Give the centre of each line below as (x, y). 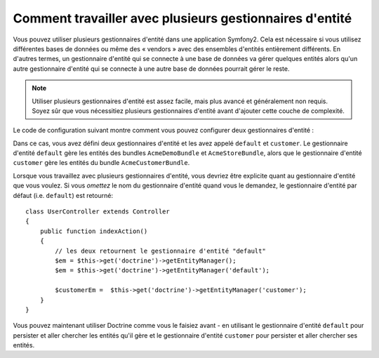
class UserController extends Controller (98, 212)
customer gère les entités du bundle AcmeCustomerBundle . (101, 163)
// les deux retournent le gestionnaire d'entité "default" (160, 251)
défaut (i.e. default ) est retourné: (63, 195)
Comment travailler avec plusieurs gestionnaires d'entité (182, 18)
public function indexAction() (94, 231)
